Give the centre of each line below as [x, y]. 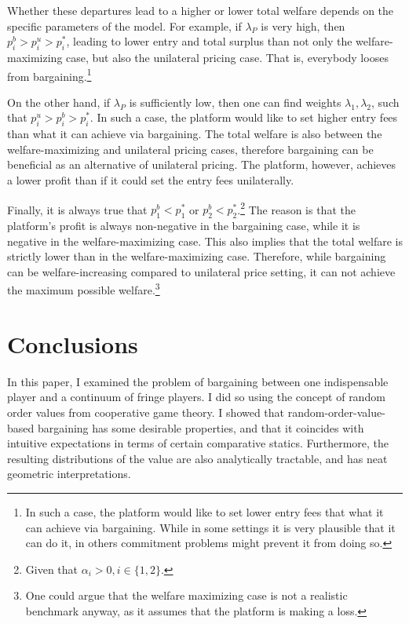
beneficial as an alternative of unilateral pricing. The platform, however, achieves [202, 164]
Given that [52, 569]
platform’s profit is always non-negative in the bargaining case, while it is [184, 226]
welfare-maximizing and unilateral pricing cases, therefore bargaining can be [190, 149]
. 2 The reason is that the [296, 208]
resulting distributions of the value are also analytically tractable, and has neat [197, 458]
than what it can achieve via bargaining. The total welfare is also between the [195, 134]
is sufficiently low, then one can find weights [235, 102]
